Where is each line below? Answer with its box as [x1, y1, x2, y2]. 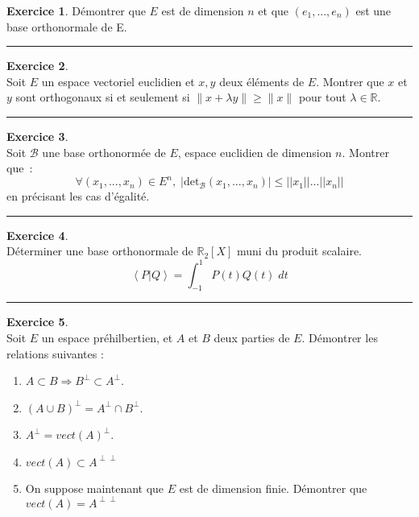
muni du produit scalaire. [237, 242, 363, 259]
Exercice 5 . [6, 313, 68, 330]
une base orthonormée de [42, 143, 166, 160]
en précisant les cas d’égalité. [6, 188, 150, 205]
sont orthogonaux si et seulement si [15, 89, 190, 105]
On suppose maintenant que [25, 479, 164, 496]
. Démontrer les [301, 329, 378, 345]
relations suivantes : [6, 345, 104, 362]
